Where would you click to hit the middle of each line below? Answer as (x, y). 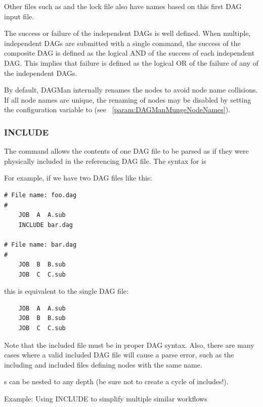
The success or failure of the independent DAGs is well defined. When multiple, (127, 33)
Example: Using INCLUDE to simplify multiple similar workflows (106, 399)
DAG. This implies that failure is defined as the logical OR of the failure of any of (131, 62)
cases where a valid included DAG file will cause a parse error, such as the (119, 355)
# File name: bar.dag (40, 244)
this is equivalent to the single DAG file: (66, 291)
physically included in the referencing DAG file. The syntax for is (105, 161)
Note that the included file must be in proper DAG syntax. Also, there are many (129, 345)
